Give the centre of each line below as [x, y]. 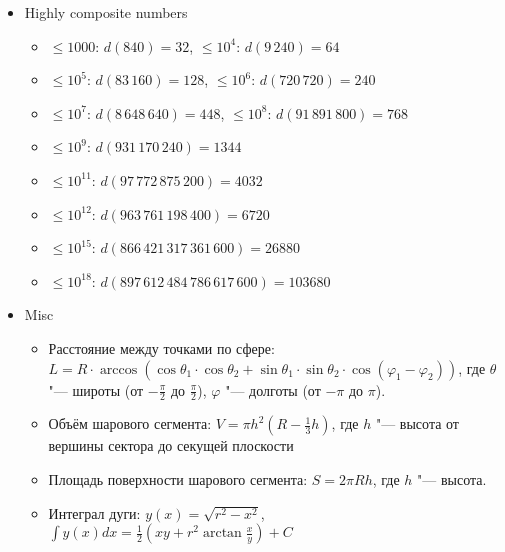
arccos [118, 369]
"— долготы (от [273, 389]
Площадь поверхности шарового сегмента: [178, 478]
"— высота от [417, 423]
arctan [222, 533]
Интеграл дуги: [94, 512]
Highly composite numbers [106, 12]
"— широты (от [96, 389]
